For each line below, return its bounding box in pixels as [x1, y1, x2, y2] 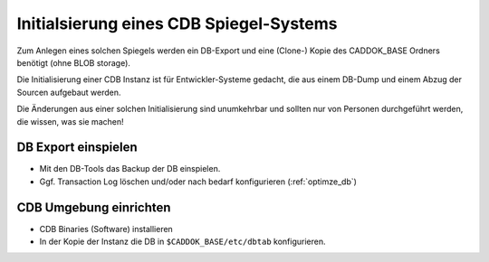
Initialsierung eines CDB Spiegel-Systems [16, 14, 338, 33]
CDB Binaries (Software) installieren [39, 223, 174, 234]
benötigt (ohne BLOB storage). [16, 57, 131, 68]
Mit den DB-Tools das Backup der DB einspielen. [39, 164, 221, 174]
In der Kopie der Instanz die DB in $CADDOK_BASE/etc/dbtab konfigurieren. [39, 236, 326, 248]
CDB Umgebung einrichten [16, 200, 171, 215]
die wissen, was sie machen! [16, 116, 124, 126]
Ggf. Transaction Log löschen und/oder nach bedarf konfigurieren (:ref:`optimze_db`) [39, 176, 358, 187]
